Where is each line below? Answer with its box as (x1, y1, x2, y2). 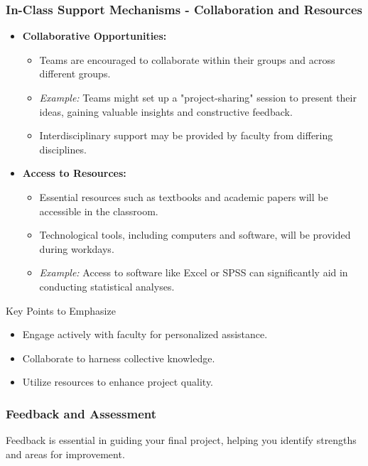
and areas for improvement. (6, 446, 125, 461)
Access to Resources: (22, 166, 126, 180)
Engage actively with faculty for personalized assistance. (22, 327, 268, 342)
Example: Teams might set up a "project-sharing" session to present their (39, 90, 357, 104)
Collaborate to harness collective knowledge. (22, 350, 215, 365)
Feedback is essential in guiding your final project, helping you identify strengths (6, 433, 357, 448)
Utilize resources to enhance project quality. (22, 374, 214, 389)
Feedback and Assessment (6, 404, 156, 422)
